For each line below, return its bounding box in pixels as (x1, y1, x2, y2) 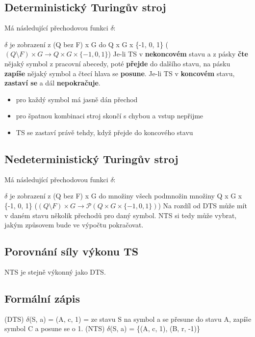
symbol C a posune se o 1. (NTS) (4, 323, 105, 334)
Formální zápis (4, 290, 80, 306)
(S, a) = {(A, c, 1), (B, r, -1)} (110, 323, 201, 334)
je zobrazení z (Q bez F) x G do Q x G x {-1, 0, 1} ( (9, 39, 169, 49)
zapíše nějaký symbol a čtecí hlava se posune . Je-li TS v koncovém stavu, (4, 68, 235, 78)
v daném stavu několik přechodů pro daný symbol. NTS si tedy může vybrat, (4, 210, 237, 220)
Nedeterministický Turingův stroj (4, 151, 178, 166)
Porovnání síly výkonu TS (4, 244, 139, 259)
